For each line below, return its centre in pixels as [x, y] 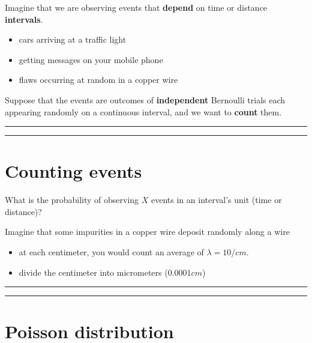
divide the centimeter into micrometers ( [93, 272]
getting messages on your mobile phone [91, 59]
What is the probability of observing [72, 200]
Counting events [73, 171]
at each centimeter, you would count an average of [111, 252]
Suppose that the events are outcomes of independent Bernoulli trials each [145, 99]
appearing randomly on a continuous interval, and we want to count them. [143, 111]
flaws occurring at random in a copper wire [98, 80]
